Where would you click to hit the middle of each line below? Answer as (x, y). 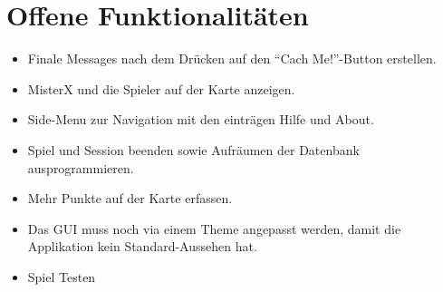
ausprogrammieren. (81, 167)
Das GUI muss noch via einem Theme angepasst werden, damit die (214, 228)
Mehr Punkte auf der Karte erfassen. (130, 198)
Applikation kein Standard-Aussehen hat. (142, 246)
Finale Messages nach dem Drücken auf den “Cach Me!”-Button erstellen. (232, 58)
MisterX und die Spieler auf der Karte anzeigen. (161, 88)
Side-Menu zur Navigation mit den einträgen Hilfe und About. (201, 119)
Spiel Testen (62, 276)
